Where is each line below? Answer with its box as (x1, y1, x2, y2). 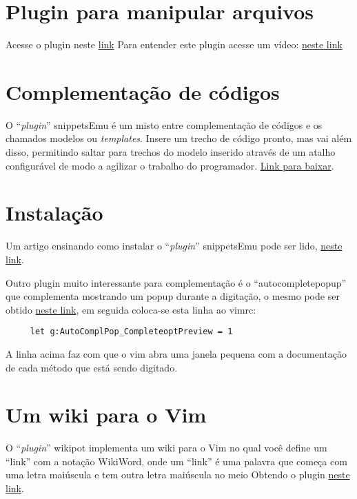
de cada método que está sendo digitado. (6, 360, 178, 374)
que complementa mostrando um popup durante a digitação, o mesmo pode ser (6, 289, 340, 303)
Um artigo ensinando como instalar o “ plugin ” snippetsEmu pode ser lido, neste (6, 238, 343, 253)
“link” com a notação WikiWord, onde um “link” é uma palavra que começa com (6, 454, 347, 468)
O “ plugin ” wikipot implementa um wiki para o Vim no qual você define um (6, 440, 327, 455)
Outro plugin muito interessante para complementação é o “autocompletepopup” (6, 275, 347, 289)
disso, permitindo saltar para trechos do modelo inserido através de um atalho (6, 145, 336, 159)
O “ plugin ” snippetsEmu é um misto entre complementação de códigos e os (6, 117, 323, 132)
